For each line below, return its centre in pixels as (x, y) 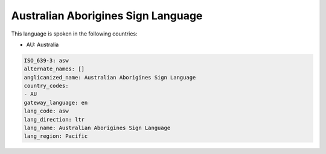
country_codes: (46, 86)
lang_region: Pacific (56, 136)
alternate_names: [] (54, 69)
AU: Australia (43, 45)
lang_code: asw (46, 111)
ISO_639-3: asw (46, 60)
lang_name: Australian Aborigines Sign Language (97, 128)
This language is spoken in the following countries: (74, 34)
